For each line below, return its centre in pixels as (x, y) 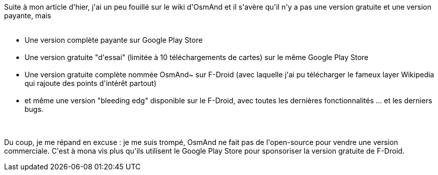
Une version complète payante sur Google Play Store (114, 40)
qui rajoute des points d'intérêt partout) (90, 83)
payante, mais (28, 16)
